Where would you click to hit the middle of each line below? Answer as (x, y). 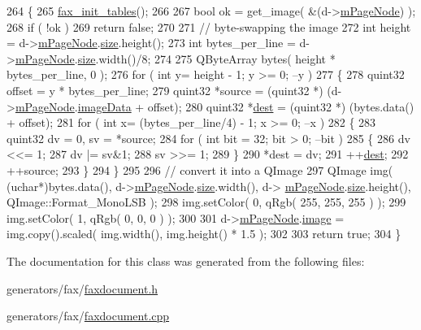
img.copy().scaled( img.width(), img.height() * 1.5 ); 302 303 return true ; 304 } (204, 234)
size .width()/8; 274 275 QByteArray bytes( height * (206, 58)
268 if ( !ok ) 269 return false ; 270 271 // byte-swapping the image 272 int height (209, 26)
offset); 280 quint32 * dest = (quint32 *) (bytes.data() (281, 106)
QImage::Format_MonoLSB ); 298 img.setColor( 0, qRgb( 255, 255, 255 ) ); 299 (206, 202)
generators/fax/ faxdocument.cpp (88, 316)
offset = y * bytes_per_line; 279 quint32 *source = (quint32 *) (165, 90)
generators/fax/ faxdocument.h (82, 288)
